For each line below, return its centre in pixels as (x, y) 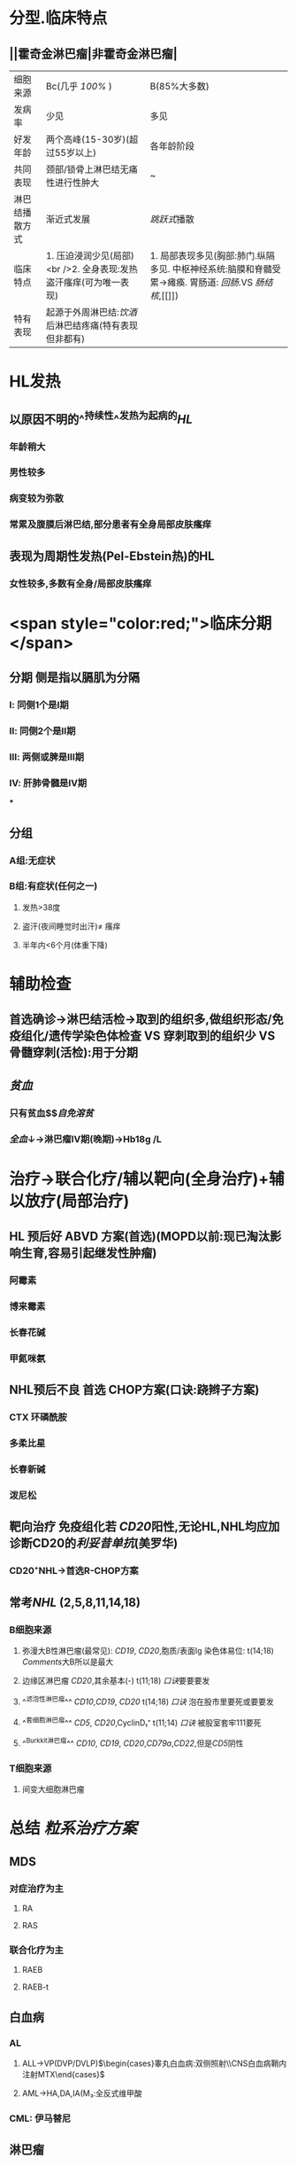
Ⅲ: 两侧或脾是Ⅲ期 (47, 757)
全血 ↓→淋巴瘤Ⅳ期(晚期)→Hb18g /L (85, 1139)
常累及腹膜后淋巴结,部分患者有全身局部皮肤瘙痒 (110, 525)
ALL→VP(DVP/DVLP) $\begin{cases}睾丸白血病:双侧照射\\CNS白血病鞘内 (154, 2064)
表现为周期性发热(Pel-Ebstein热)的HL (112, 556)
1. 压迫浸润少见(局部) (90, 256)
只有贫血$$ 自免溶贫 (52, 1113)
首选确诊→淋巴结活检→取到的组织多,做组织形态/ (141, 1020)
